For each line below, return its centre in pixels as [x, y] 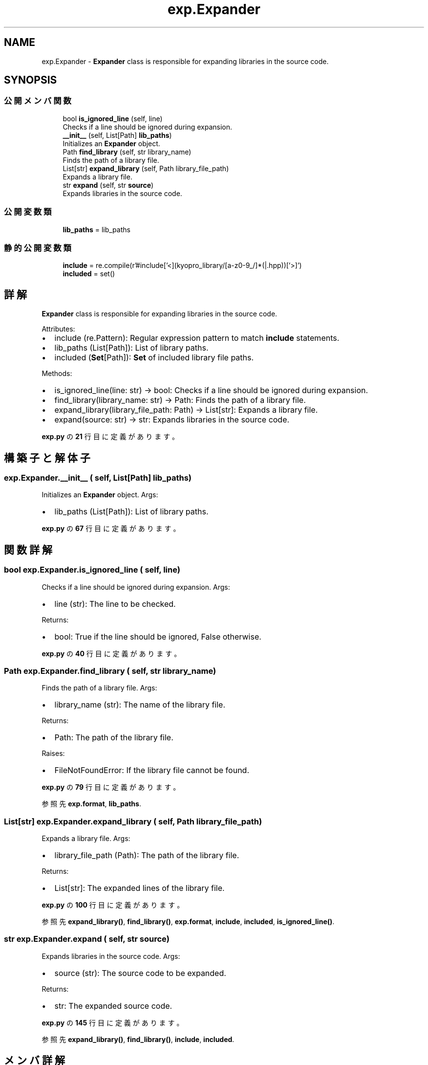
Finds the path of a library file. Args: [99, 688]
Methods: [57, 374]
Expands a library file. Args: [86, 839]
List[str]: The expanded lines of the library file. [139, 888]
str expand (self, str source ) [108, 185]
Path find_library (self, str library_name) [127, 152]
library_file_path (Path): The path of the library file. [147, 855]
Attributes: [58, 329]
